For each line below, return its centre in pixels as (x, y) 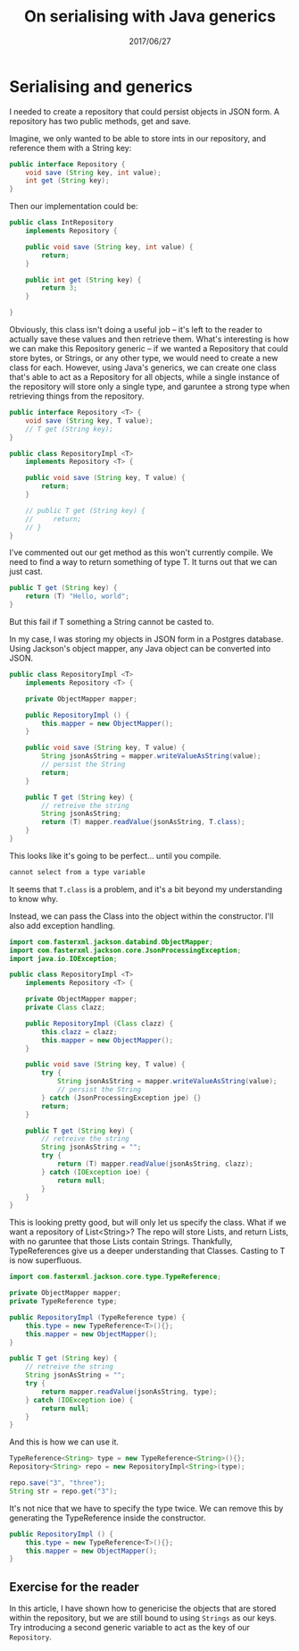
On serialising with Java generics (150, 17)
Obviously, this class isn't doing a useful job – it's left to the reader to (136, 330)
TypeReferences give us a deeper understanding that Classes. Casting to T (147, 1251)
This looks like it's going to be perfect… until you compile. (115, 855)
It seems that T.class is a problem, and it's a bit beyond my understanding (146, 889)
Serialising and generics (101, 86)
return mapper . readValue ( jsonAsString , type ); (129, 1392)
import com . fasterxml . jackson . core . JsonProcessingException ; (125, 950)
